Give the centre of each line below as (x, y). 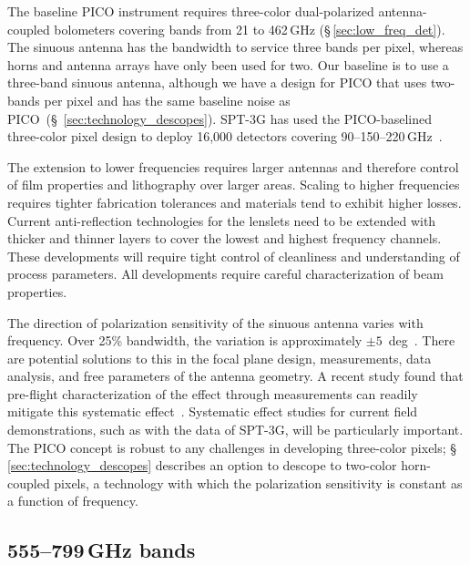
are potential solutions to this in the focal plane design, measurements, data (220, 358)
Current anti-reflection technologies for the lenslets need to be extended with (222, 220)
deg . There (422, 340)
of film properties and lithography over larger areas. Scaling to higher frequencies (234, 185)
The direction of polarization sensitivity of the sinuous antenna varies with (215, 322)
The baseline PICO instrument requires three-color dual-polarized (191, 11)
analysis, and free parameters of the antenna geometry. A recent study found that (235, 376)
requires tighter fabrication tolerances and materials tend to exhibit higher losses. (235, 202)
